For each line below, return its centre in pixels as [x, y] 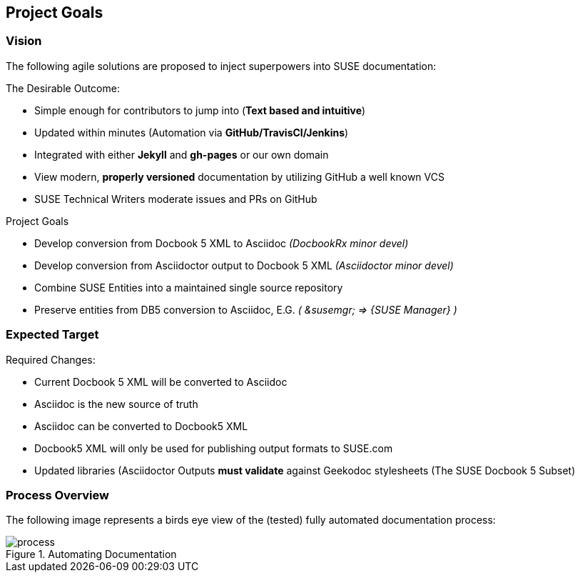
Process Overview [57, 495]
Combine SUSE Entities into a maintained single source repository [189, 287]
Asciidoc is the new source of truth [116, 404]
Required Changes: [51, 359]
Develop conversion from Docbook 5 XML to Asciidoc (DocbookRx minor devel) [222, 243]
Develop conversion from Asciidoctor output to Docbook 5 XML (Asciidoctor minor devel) [244, 265]
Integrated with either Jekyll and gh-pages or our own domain [182, 154]
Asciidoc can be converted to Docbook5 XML [141, 426]
